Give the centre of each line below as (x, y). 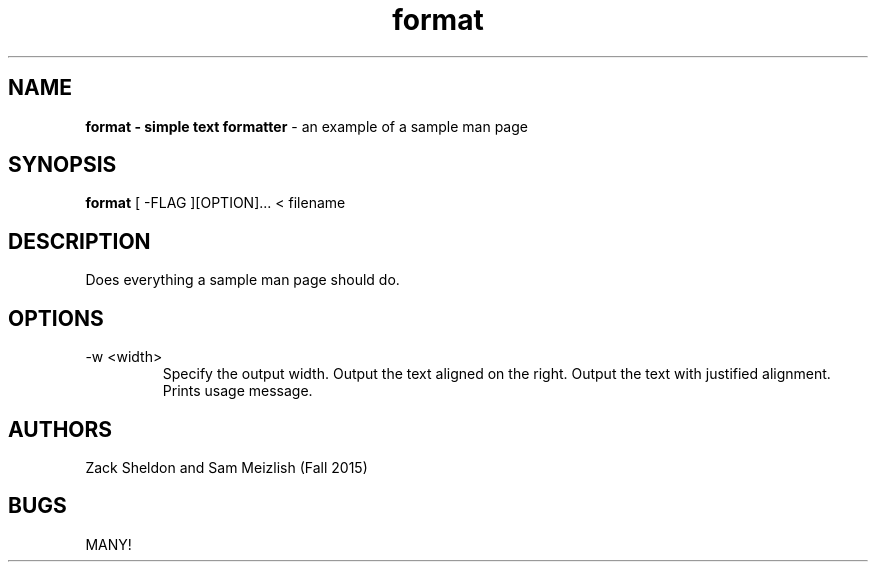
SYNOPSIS (62, 165)
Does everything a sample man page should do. (242, 280)
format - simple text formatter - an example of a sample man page (306, 126)
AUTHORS (60, 429)
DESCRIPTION (79, 241)
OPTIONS (56, 318)
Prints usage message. (237, 391)
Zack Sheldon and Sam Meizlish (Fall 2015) (226, 467)
